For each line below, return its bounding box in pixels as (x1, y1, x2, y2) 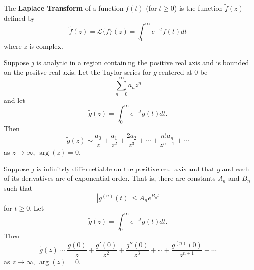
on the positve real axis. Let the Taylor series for (4, 67, 151, 77)
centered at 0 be (159, 67, 208, 77)
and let (4, 95, 25, 105)
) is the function (174, 3, 223, 13)
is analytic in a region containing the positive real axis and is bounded (36, 57, 249, 67)
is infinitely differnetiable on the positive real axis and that (36, 163, 215, 173)
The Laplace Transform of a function (4, 3, 124, 13)
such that (4, 182, 32, 193)
